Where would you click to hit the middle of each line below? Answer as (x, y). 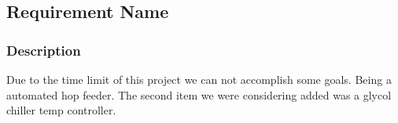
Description (44, 50)
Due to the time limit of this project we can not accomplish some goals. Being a (199, 79)
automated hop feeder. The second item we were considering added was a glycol (199, 94)
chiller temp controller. (61, 110)
